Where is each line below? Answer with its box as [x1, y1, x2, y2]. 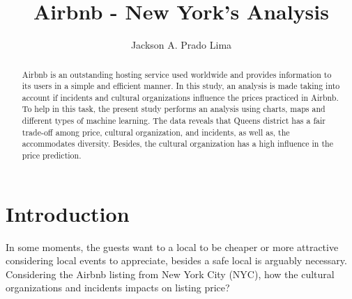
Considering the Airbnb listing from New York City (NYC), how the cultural [6, 266, 335, 281]
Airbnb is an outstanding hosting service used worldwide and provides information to [22, 68, 332, 80]
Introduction [6, 199, 130, 227]
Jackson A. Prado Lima [130, 38, 232, 52]
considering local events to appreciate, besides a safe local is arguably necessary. [6, 253, 347, 268]
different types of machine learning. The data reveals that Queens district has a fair [22, 115, 326, 127]
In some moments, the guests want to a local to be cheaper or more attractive [6, 239, 339, 254]
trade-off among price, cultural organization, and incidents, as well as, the [22, 126, 290, 138]
